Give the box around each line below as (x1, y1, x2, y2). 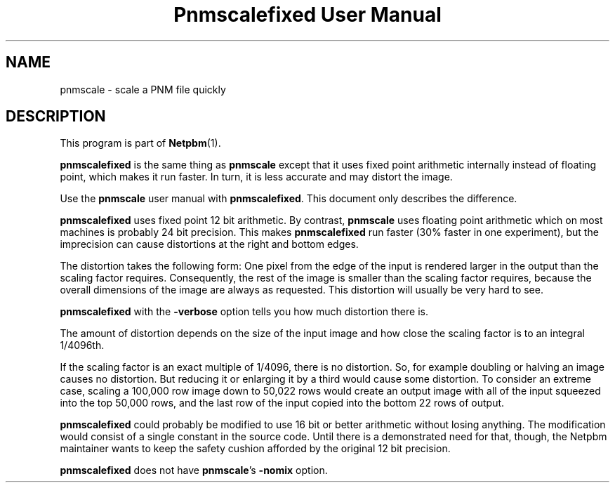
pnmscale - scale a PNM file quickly (60, 83, 226, 95)
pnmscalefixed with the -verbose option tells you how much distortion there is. (60, 305, 428, 318)
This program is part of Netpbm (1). (60, 137, 221, 150)
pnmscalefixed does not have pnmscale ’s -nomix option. (60, 464, 328, 477)
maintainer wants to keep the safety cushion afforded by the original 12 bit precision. (60, 442, 451, 455)
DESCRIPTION (6, 107, 106, 126)
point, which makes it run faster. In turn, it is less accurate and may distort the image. (60, 171, 453, 183)
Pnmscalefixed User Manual (173, 3, 442, 27)
